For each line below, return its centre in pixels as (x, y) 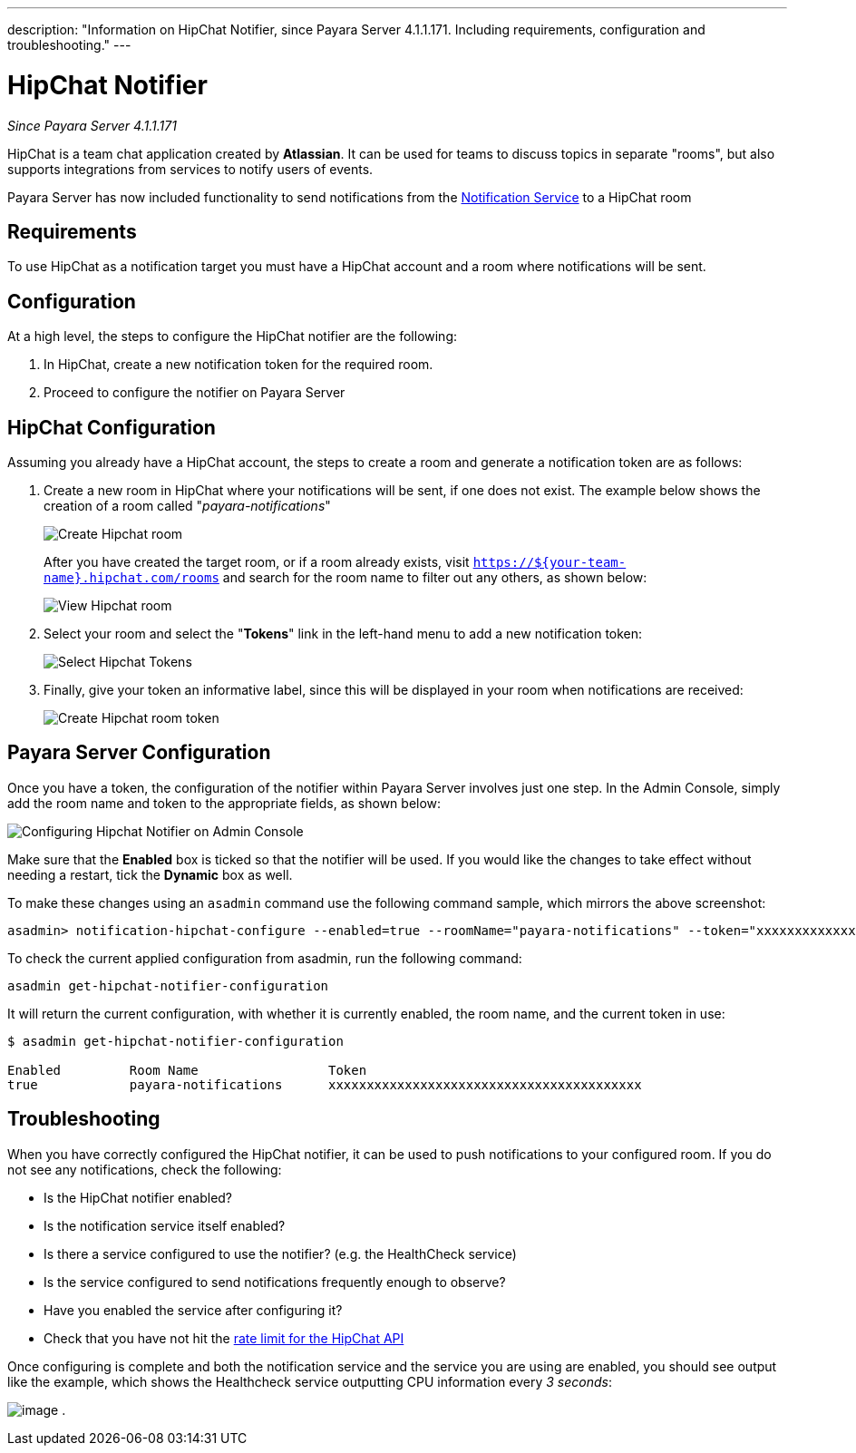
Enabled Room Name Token (187, 1070)
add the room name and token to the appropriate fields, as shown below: (224, 803)
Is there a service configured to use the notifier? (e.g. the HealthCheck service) (280, 1253)
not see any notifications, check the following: (145, 1169)
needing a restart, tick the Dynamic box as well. (150, 874)
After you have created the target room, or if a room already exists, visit (257, 562)
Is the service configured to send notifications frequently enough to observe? (275, 1282)
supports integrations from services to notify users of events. (190, 169)
